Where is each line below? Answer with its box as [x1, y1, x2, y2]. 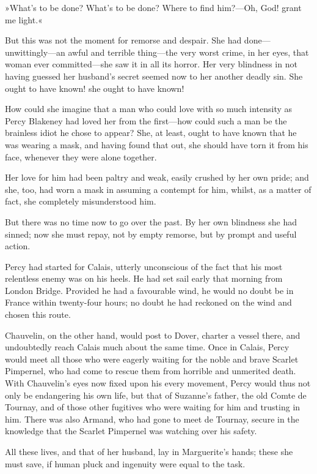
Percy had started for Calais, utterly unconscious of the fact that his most [5, 260, 283, 273]
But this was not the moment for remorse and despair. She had [5, 34, 242, 47]
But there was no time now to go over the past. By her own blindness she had [5, 215, 297, 228]
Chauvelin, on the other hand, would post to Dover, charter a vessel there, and [5, 328, 301, 341]
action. [5, 239, 31, 252]
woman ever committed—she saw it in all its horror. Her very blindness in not [5, 58, 297, 70]
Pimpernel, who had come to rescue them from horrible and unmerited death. [5, 364, 296, 377]
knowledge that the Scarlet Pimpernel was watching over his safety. [5, 424, 257, 437]
